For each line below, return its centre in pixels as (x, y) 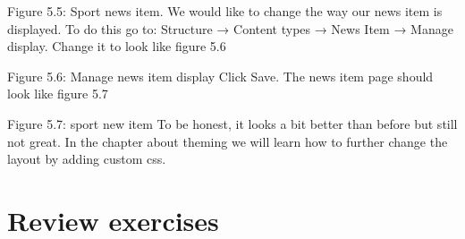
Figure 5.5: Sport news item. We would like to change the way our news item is (225, 11)
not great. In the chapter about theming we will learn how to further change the (228, 141)
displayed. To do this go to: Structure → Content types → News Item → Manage (230, 28)
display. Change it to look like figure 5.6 (117, 46)
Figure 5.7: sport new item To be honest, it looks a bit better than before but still (232, 123)
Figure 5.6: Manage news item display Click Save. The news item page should (220, 76)
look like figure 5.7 (58, 94)
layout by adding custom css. (87, 159)
